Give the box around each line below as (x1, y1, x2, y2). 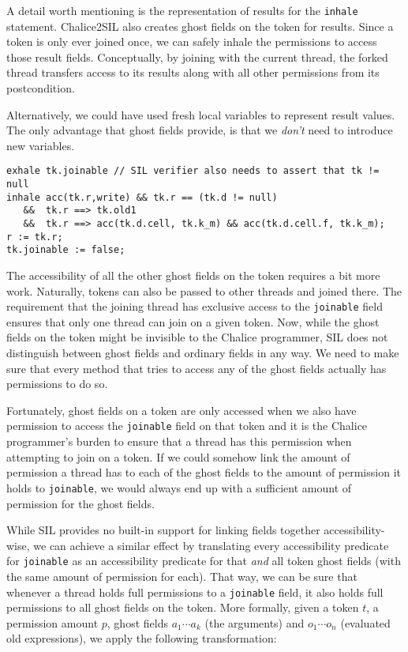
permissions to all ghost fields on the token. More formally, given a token (6, 599, 359, 616)
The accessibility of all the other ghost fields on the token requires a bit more (6, 267, 380, 283)
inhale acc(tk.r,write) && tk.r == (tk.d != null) (6, 191, 278, 203)
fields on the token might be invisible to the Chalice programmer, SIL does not (6, 329, 388, 345)
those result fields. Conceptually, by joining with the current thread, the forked (6, 48, 388, 65)
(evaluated (340, 614, 391, 631)
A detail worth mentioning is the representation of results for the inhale (6, 2, 358, 18)
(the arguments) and (204, 614, 305, 631)
